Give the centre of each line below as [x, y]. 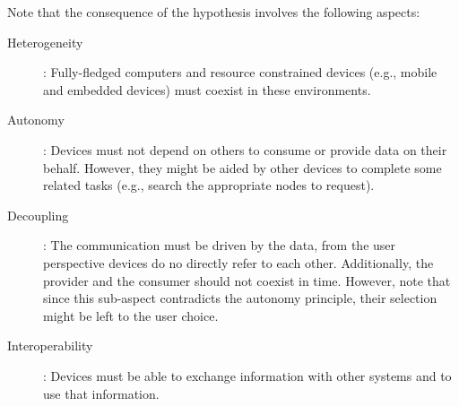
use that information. [101, 393]
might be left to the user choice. [131, 315]
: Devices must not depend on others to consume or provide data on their [245, 149]
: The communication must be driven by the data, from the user [220, 245]
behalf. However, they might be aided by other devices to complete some [242, 167]
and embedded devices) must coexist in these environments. [207, 89]
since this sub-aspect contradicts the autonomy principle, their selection [240, 298]
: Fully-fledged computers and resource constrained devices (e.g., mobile [240, 72]
